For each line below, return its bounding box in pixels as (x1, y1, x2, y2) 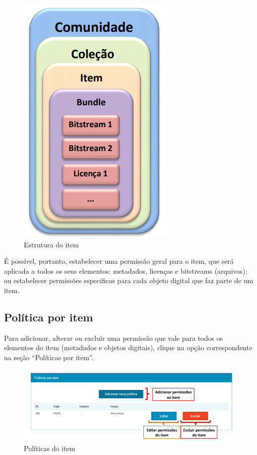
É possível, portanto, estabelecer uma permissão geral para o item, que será (4, 256, 234, 266)
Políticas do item (24, 443, 75, 454)
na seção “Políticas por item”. (4, 352, 94, 362)
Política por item (4, 309, 93, 324)
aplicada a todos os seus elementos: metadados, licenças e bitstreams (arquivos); (4, 265, 248, 276)
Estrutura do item (24, 239, 79, 249)
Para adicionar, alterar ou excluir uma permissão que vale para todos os (4, 332, 223, 343)
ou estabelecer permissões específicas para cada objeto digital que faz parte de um (4, 275, 254, 286)
